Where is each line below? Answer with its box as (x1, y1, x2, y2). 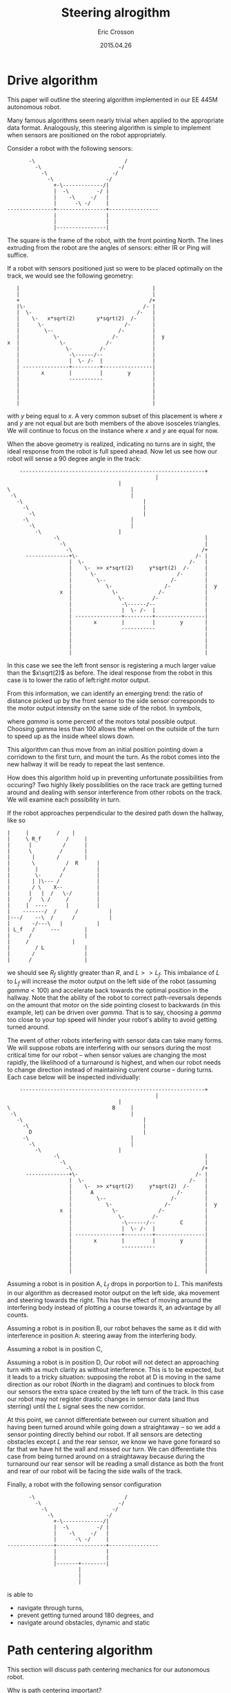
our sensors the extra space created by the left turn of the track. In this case (7, 1388, 224, 1396)
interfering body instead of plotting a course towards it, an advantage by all (7, 1304, 221, 1312)
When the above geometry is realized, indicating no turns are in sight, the (7, 440, 216, 448)
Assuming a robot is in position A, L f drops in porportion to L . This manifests (7, 1279, 223, 1290)
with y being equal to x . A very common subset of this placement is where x (7, 412, 223, 420)
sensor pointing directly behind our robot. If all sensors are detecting (7, 1431, 203, 1439)
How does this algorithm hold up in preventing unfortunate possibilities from (7, 773, 223, 782)
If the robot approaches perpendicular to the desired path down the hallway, (7, 809, 224, 817)
